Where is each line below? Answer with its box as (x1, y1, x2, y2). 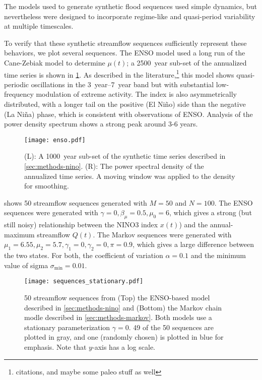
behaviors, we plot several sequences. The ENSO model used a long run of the (4, 47, 245, 58)
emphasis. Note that (24, 342, 87, 352)
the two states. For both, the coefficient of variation (4, 250, 163, 261)
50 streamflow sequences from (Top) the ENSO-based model (24, 292, 210, 303)
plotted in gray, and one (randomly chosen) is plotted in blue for (24, 332, 224, 342)
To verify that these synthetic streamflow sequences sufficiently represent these (4, 37, 247, 48)
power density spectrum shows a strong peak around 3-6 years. (4, 118, 198, 129)
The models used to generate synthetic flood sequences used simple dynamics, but (4, 1, 257, 11)
